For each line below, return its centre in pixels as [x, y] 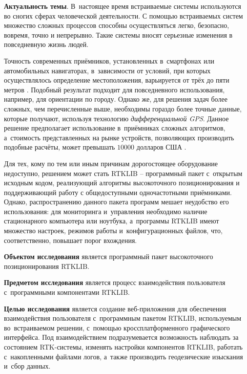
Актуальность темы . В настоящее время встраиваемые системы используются [123, 6]
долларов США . [161, 147]
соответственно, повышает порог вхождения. [71, 240]
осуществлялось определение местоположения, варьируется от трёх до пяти [117, 80]
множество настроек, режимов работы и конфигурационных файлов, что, [113, 231]
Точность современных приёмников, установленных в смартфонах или [109, 60]
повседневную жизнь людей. [46, 44]
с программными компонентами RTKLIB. [67, 292]
